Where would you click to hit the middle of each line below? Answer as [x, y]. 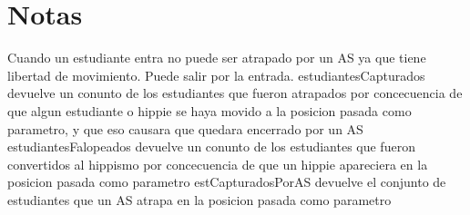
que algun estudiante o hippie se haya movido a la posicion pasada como [209, 110]
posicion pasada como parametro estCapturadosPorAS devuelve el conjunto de [227, 182]
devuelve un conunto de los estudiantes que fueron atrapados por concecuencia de [235, 93]
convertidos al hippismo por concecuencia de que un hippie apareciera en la [218, 164]
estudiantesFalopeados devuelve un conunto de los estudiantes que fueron [211, 147]
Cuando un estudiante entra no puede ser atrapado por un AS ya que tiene [217, 58]
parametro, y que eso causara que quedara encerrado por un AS [185, 128]
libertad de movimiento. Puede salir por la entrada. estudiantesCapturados [216, 75]
